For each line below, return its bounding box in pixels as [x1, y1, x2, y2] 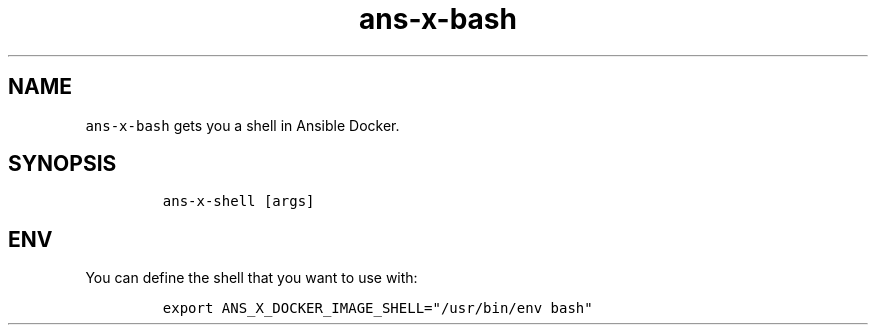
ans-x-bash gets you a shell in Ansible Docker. [85, 116, 400, 134]
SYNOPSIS [8, 151, 117, 177]
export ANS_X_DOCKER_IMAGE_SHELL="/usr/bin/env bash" [162, 300, 593, 317]
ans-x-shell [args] [162, 193, 315, 210]
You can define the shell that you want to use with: [85, 269, 418, 287]
